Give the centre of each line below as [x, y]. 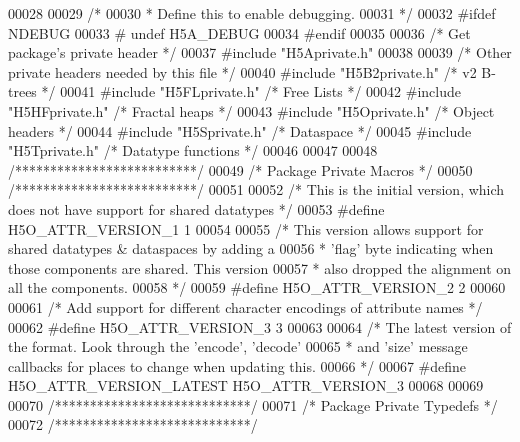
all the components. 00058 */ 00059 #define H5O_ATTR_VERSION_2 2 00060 [257, 287]
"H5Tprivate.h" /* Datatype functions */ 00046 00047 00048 [193, 150]
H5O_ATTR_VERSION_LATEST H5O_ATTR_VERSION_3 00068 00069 [246, 385]
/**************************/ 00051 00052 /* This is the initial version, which [256, 189]
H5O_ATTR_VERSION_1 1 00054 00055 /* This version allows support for [246, 228]
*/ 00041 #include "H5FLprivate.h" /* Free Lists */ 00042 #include [251, 91]
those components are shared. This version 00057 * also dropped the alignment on [260, 267]
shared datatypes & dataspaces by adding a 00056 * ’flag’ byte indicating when [251, 248]
